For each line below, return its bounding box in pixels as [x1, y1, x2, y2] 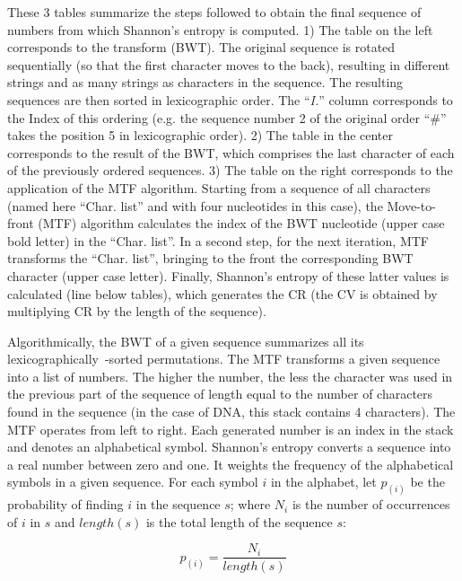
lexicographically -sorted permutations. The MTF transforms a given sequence [7, 349, 440, 368]
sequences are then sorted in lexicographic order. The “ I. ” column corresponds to [7, 90, 453, 109]
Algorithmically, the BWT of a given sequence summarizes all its [7, 331, 364, 350]
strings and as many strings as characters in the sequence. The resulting [7, 73, 404, 92]
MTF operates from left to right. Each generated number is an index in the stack [7, 419, 454, 438]
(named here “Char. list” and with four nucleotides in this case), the [7, 196, 383, 215]
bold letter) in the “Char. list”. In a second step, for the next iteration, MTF [7, 231, 429, 250]
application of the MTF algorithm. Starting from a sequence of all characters [7, 178, 431, 197]
